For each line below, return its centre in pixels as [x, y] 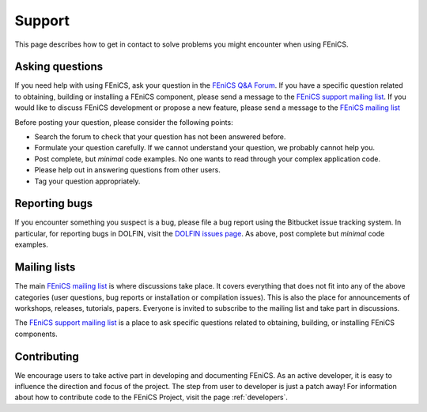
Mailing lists [45, 268]
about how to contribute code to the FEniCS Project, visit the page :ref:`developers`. [151, 397]
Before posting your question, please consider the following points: [124, 122]
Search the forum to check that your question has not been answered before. [160, 137]
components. [36, 334]
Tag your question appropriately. [87, 181]
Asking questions [59, 67]
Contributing [47, 356]
